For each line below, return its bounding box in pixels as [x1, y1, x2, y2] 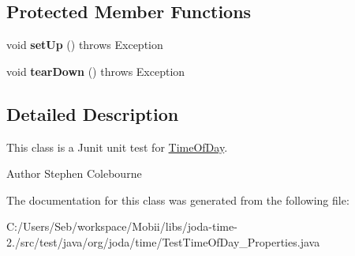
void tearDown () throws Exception [6, 62, 185, 79]
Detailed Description [6, 101, 179, 126]
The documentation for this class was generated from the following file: [6, 191, 349, 208]
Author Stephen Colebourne [6, 165, 142, 182]
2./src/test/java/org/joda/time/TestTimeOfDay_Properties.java [6, 233, 320, 250]
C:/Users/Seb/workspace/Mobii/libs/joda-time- [6, 218, 237, 235]
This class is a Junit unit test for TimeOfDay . [6, 138, 228, 155]
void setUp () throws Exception [6, 36, 163, 53]
